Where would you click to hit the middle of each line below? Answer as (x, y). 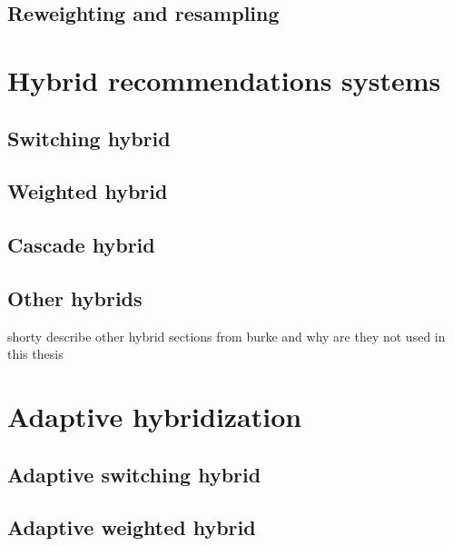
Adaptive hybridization (155, 417)
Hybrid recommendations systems (224, 79)
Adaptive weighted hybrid (132, 527)
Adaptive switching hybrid (134, 474)
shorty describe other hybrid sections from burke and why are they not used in (226, 336)
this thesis (35, 354)
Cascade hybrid (81, 245)
